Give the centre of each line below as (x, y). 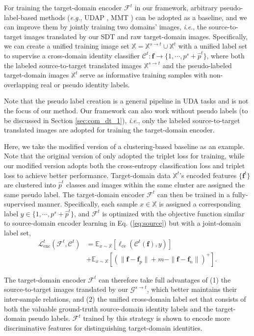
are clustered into (30, 185)
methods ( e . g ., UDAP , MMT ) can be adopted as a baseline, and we (143, 17)
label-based (21, 17)
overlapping (21, 84)
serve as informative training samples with (144, 75)
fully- (240, 194)
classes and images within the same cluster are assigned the (155, 185)
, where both (226, 55)
